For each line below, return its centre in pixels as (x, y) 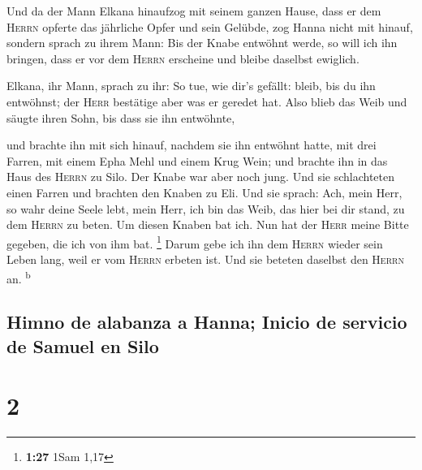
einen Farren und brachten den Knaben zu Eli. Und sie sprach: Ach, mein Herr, (205, 192)
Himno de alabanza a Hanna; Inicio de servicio (207, 322)
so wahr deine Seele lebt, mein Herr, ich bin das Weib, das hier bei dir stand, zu (206, 208)
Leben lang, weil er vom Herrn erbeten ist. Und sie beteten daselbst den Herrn (205, 259)
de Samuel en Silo (83, 345)
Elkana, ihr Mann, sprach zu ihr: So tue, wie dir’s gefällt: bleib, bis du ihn (191, 86)
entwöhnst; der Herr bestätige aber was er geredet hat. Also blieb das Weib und (207, 101)
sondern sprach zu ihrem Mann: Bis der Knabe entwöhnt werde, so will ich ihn (202, 43)
